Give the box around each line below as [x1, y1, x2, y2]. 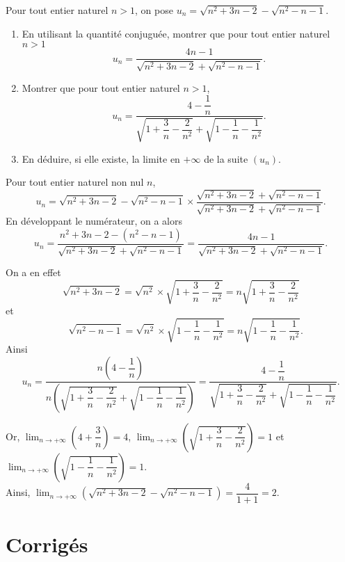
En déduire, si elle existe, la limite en [22, 151, 180, 166]
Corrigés [6, 530, 88, 559]
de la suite [204, 151, 248, 166]
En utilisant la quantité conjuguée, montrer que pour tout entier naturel [22, 26, 330, 40]
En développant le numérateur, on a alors [6, 214, 182, 228]
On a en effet [6, 265, 61, 280]
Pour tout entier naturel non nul [6, 175, 144, 189]
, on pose [135, 3, 173, 17]
